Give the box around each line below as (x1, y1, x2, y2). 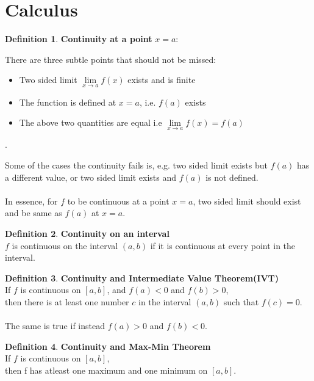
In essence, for (5, 194, 58, 207)
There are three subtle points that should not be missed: (5, 53, 216, 65)
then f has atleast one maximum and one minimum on (5, 363, 208, 376)
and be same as (5, 206, 62, 219)
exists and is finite (127, 73, 196, 86)
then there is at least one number (5, 295, 129, 308)
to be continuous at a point (67, 194, 169, 207)
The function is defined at (19, 95, 116, 108)
